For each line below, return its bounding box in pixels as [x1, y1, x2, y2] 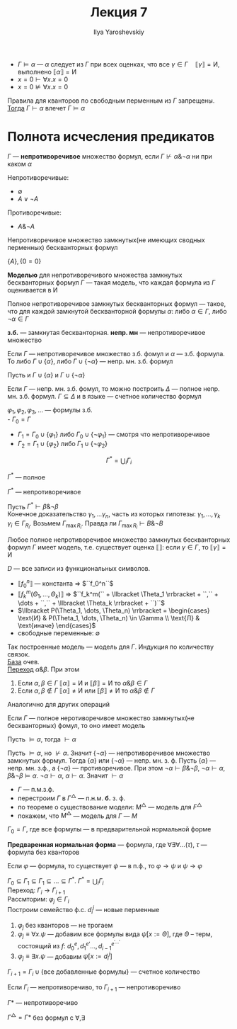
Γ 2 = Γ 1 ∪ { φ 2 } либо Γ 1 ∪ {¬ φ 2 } [17, 440, 108, 450]
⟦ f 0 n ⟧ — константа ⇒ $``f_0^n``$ [17, 578, 114, 589]
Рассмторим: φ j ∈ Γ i [7, 895, 69, 905]
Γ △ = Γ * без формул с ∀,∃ [7, 1012, 86, 1022]
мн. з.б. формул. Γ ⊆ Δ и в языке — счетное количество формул [7, 392, 202, 400]
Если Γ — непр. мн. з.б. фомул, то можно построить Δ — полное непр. [7, 384, 221, 393]
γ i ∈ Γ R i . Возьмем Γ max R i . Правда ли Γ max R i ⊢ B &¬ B [7, 519, 163, 530]
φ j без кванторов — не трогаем [17, 921, 113, 931]
